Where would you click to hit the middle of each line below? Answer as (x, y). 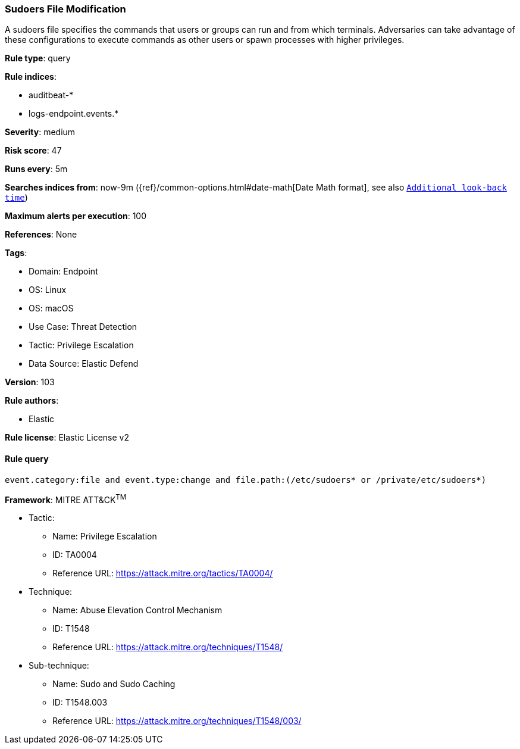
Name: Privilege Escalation (105, 536)
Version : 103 (30, 382)
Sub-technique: (59, 666)
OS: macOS (51, 308)
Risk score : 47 (33, 151)
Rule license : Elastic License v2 (67, 438)
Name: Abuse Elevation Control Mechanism (137, 610)
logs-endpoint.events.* (74, 114)
